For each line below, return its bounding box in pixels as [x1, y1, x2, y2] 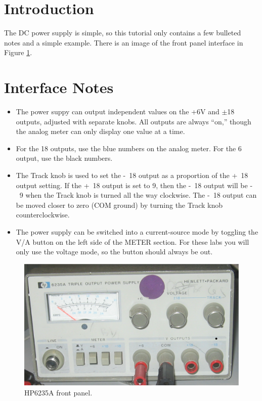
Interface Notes [4, 77, 114, 98]
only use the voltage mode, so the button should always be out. [16, 246, 213, 257]
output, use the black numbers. [16, 153, 113, 163]
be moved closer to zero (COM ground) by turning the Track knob [16, 199, 223, 210]
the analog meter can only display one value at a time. [16, 126, 185, 137]
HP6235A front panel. [24, 387, 93, 397]
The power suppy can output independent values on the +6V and [16, 106, 220, 117]
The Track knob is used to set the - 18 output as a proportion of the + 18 [16, 170, 248, 180]
